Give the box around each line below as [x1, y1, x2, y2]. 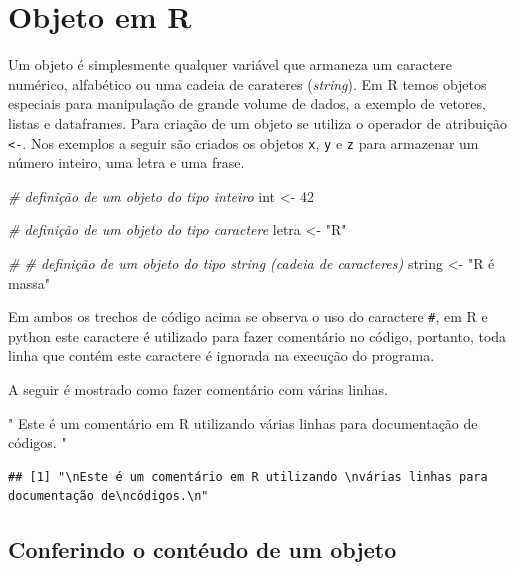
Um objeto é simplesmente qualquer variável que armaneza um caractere [8, 54, 453, 75]
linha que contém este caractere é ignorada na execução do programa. [8, 345, 435, 366]
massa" [8, 272, 50, 293]
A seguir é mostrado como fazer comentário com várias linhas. [8, 378, 389, 399]
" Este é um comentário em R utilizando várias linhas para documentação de [8, 412, 478, 433]
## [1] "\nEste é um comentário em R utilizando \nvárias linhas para [8, 469, 488, 484]
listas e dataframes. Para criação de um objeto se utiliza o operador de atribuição [8, 112, 507, 133]
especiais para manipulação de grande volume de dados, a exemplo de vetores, [8, 93, 486, 114]
